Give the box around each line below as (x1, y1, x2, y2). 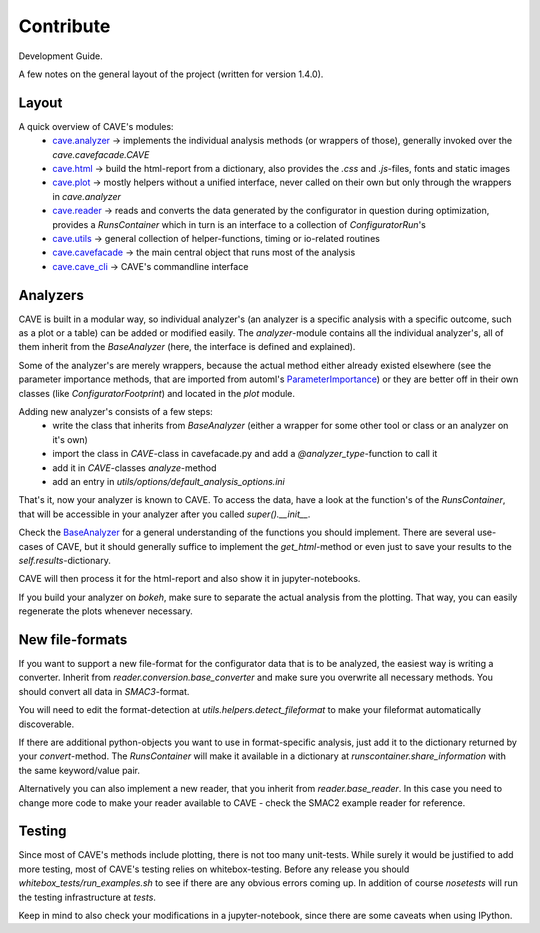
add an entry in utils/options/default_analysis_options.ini (52, 475, 285, 487)
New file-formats (18, 631, 128, 648)
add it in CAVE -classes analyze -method (52, 461, 217, 474)
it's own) (52, 433, 89, 445)
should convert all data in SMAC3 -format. (18, 685, 190, 697)
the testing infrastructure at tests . (18, 891, 157, 903)
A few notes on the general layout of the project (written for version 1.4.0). (18, 68, 324, 80)
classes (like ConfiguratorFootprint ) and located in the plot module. (18, 387, 295, 399)
